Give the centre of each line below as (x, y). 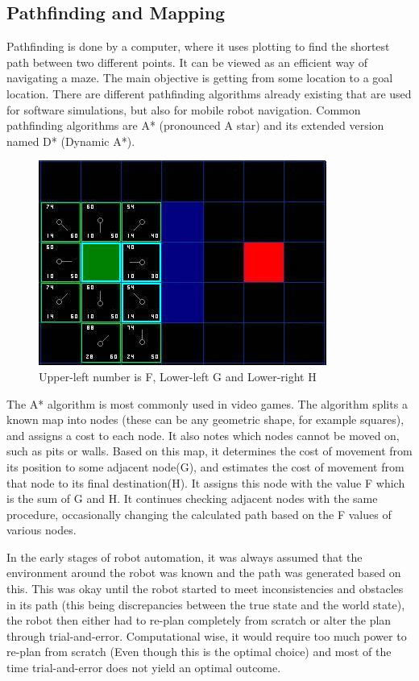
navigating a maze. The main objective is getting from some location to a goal (200, 78)
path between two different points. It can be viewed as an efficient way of (187, 62)
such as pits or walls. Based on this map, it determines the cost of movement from (209, 451)
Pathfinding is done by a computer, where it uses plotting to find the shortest (198, 46)
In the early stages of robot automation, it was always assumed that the (185, 556)
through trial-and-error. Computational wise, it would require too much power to (207, 635)
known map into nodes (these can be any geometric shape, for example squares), (205, 419)
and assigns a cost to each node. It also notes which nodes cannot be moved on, (203, 435)
